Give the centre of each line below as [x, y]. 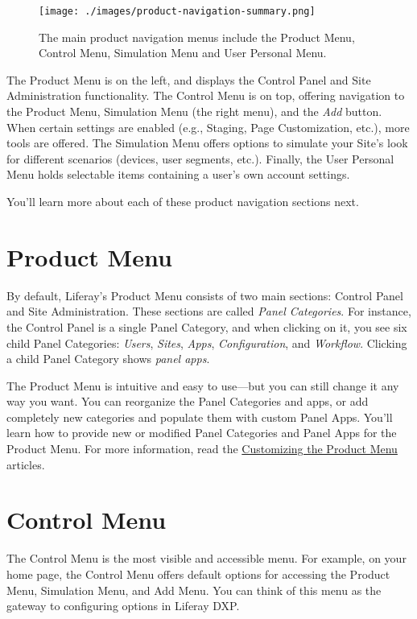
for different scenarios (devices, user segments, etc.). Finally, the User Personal [200, 158]
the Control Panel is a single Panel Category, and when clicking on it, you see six [207, 326]
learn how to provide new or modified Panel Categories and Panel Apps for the [202, 433]
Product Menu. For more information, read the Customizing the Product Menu [202, 449]
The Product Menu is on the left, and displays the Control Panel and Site [189, 79]
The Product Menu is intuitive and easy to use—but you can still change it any [203, 385]
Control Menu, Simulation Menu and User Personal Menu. [183, 53]
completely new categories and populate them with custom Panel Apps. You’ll [200, 417]
